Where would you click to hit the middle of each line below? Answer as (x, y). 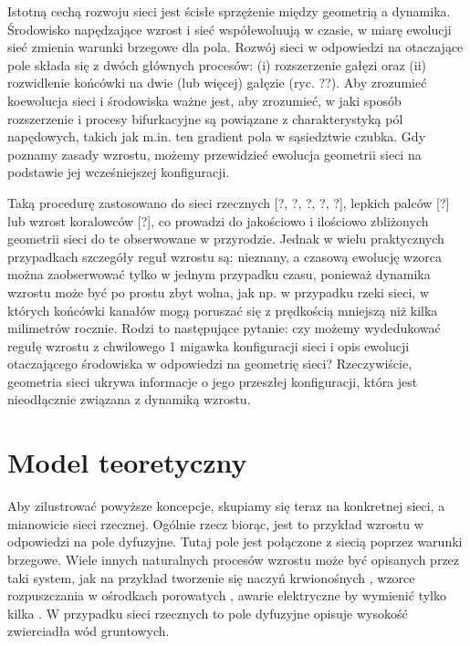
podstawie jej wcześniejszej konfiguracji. (119, 172)
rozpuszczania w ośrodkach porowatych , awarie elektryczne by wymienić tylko (227, 595)
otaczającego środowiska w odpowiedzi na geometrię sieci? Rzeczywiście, (210, 364)
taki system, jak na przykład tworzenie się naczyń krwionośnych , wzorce (211, 577)
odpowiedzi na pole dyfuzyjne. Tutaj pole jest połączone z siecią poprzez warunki (235, 542)
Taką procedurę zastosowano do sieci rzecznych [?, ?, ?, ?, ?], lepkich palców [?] (229, 202)
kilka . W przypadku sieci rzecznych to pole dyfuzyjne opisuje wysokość (208, 613)
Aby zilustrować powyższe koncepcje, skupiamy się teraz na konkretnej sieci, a (226, 506)
